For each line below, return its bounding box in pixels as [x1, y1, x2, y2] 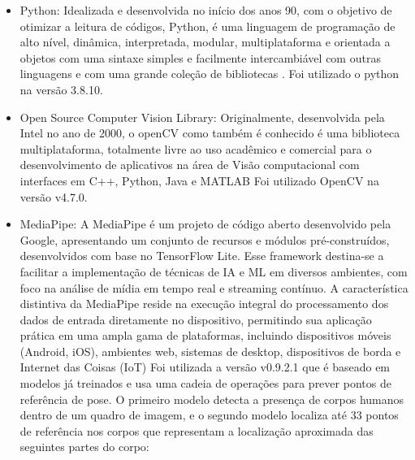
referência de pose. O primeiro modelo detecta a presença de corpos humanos [19, 390, 404, 407]
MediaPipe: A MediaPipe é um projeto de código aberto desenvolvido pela [19, 215, 391, 232]
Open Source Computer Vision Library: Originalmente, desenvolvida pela [19, 108, 385, 125]
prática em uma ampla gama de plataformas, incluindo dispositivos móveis [19, 327, 391, 344]
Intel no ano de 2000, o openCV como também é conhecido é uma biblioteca [19, 124, 400, 141]
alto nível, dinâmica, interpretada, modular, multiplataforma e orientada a [19, 33, 391, 50]
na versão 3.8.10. [19, 80, 103, 98]
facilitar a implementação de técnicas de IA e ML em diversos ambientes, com [19, 263, 408, 280]
